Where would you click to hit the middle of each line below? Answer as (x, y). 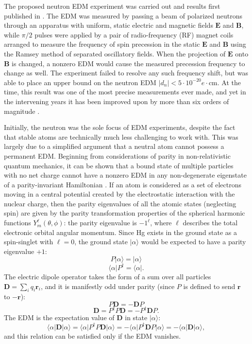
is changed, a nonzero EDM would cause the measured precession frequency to (128, 63)
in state (136, 317)
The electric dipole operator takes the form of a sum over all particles (108, 276)
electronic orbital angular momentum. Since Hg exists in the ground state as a (120, 232)
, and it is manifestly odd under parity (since (108, 286)
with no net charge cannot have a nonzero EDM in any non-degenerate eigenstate (125, 175)
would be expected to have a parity (193, 242)
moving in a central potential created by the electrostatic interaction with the (119, 194)
